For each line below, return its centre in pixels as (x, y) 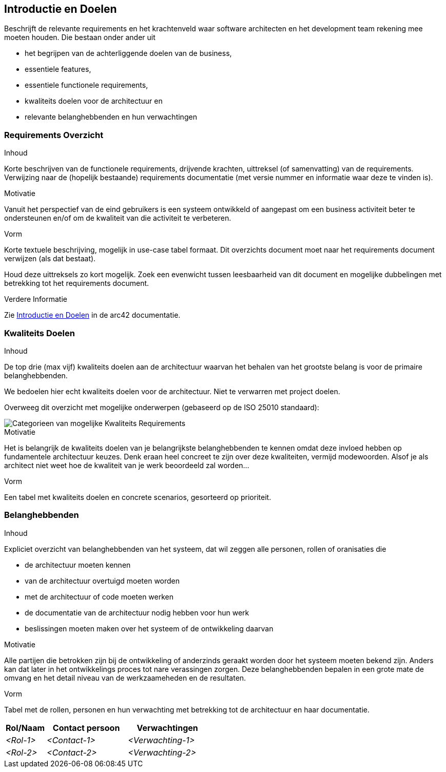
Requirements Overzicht (54, 135)
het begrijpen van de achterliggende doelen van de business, (128, 53)
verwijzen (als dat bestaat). (50, 259)
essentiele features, (58, 69)
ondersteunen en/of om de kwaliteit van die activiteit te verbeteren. (118, 218)
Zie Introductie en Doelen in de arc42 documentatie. (92, 315)
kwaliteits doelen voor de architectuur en (94, 101)
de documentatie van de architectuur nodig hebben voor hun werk (137, 612)
